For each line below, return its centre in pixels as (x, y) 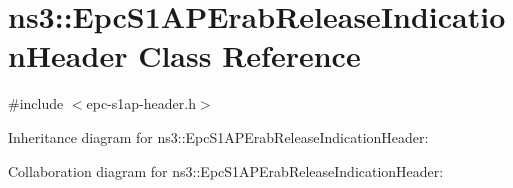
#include (36, 103)
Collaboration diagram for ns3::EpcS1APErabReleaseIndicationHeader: (226, 170)
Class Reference (249, 55)
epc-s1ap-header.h (141, 103)
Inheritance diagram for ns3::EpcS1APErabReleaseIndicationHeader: (218, 136)
